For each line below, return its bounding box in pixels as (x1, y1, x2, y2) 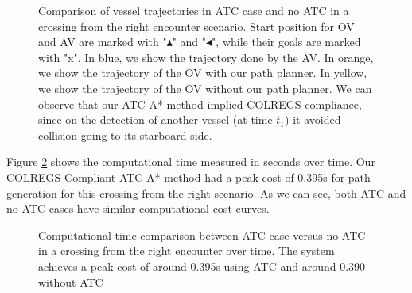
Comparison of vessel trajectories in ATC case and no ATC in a (38, 2, 349, 18)
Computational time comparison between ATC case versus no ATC (38, 226, 366, 243)
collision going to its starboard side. (38, 126, 212, 143)
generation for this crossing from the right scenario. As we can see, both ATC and (6, 184, 406, 201)
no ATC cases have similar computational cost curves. (6, 200, 270, 217)
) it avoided (285, 111, 341, 128)
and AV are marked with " (38, 33, 167, 50)
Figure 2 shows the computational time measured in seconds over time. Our (6, 153, 375, 170)
